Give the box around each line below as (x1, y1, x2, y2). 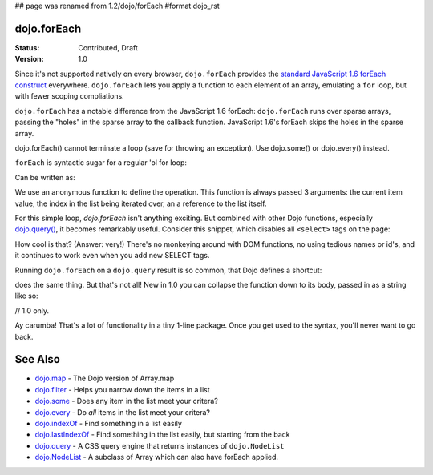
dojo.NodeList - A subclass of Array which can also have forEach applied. (34, 453, 279, 462)
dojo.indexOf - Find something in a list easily (34, 418, 182, 428)
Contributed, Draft (78, 42, 138, 52)
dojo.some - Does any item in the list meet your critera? (34, 397, 218, 406)
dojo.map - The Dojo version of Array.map (34, 373, 175, 384)
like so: (14, 291, 39, 300)
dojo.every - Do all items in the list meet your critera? (34, 407, 210, 417)
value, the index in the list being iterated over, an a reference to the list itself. (14, 199, 267, 208)
